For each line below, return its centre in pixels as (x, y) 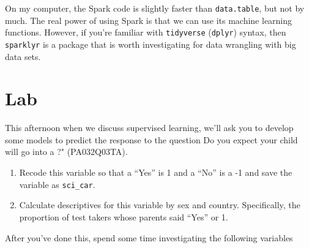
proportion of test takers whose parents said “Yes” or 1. (124, 216)
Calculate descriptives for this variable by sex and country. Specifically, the (160, 205)
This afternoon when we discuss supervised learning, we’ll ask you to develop (149, 128)
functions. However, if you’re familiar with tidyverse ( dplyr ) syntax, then (146, 32)
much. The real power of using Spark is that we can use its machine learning (149, 20)
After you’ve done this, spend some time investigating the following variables (149, 237)
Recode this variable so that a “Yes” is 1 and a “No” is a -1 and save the (156, 172)
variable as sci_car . (57, 184)
